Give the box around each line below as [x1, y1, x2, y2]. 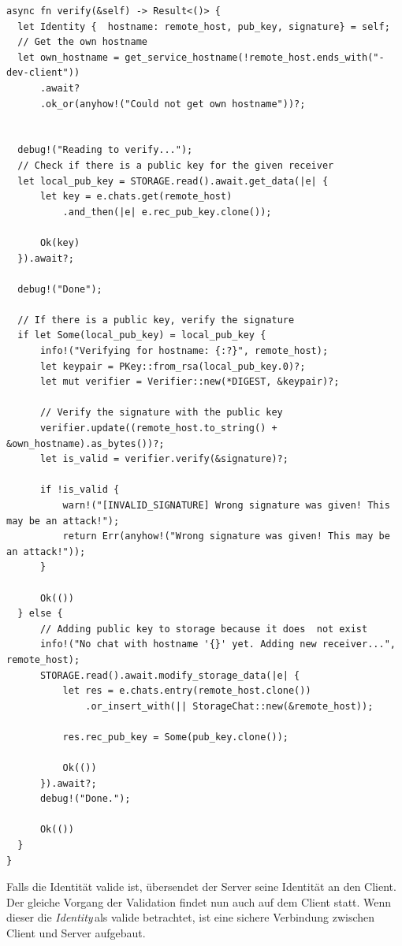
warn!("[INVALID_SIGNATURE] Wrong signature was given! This [62, 500, 390, 511]
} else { [17, 608, 63, 620]
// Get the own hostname [17, 36, 147, 48]
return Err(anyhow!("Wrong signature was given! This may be [62, 531, 390, 542]
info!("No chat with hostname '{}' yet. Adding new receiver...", [39, 639, 396, 650]
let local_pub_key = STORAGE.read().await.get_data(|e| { [17, 175, 329, 187]
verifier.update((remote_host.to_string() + [39, 423, 277, 434]
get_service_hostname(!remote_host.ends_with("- [125, 51, 385, 63]
